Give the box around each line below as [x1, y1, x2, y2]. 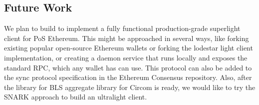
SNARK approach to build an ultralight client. [4, 91, 147, 102]
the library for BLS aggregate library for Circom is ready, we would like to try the [4, 81, 256, 92]
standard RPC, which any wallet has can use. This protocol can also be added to [4, 62, 252, 72]
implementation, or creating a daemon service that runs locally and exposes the [4, 52, 248, 62]
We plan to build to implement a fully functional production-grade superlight [4, 23, 241, 33]
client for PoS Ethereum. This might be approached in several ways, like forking [4, 32, 249, 43]
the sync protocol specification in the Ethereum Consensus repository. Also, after [4, 72, 252, 82]
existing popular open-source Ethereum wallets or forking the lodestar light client [4, 42, 253, 53]
